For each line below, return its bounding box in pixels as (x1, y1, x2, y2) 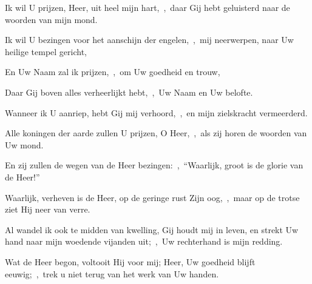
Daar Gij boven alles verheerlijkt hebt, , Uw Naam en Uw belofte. (5, 85, 253, 98)
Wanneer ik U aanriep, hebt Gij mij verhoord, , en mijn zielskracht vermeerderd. (5, 106, 308, 119)
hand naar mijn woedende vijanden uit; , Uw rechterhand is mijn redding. (5, 235, 283, 248)
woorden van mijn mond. (5, 13, 98, 25)
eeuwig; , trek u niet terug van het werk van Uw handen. (5, 267, 219, 280)
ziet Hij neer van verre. (5, 203, 90, 216)
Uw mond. (5, 138, 44, 151)
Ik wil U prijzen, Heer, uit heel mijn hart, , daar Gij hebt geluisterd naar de (5, 1, 290, 13)
